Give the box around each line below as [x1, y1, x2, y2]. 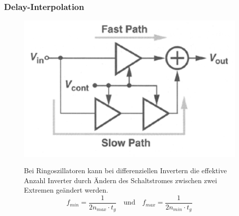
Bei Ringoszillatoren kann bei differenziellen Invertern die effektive [24, 165, 227, 176]
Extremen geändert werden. [24, 185, 109, 195]
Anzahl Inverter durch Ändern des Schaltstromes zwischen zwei [24, 175, 217, 185]
